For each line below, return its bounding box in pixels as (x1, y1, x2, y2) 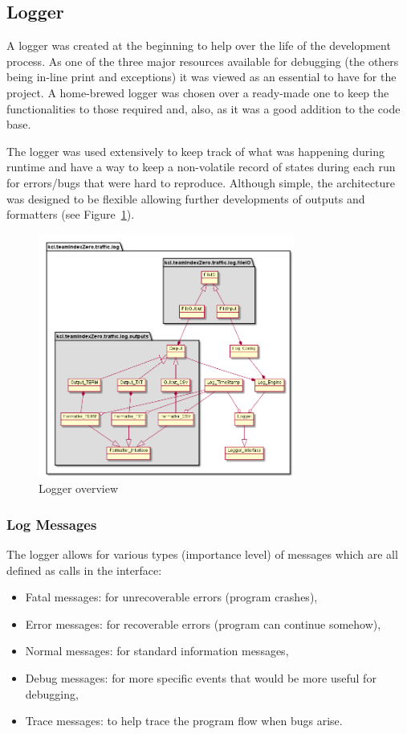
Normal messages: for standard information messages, (25, 642, 289, 659)
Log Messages (6, 514, 97, 534)
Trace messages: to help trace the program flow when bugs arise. (25, 712, 343, 729)
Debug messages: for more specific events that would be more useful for (25, 669, 376, 686)
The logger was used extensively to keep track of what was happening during (6, 142, 385, 159)
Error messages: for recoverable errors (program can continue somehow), (25, 615, 381, 632)
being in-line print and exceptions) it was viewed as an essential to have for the (6, 68, 397, 85)
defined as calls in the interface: (6, 561, 162, 578)
